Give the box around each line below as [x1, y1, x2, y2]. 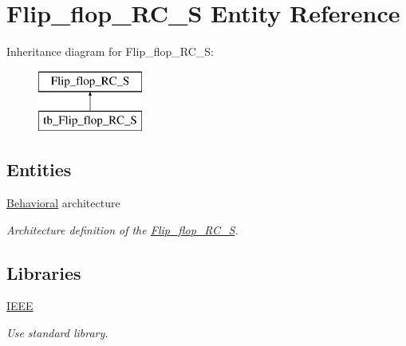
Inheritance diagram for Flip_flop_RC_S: [6, 43, 214, 60]
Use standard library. [6, 324, 108, 341]
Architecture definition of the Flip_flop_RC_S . [6, 221, 238, 238]
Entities [6, 157, 72, 182]
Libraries [6, 260, 81, 285]
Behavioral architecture [6, 195, 120, 211]
